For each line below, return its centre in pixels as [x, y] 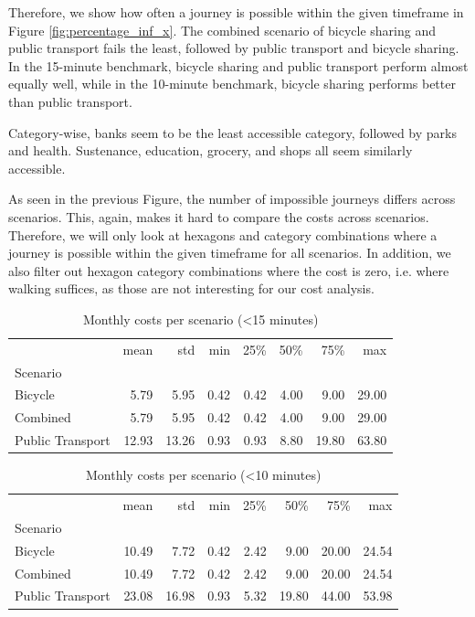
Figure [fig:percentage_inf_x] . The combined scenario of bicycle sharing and [222, 30]
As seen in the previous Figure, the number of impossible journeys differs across [232, 199]
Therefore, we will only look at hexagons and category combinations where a [223, 234]
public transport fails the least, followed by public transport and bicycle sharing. [234, 48]
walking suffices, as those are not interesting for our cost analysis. [191, 288]
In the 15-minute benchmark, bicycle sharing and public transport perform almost [238, 65]
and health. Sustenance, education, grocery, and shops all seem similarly [211, 150]
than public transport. [70, 101]
